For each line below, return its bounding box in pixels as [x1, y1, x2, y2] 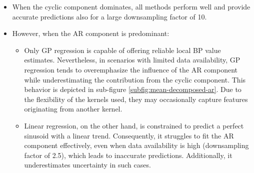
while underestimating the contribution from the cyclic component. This [24, 74, 246, 84]
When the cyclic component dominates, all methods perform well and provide [12, 1, 250, 11]
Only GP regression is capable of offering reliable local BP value [24, 44, 221, 55]
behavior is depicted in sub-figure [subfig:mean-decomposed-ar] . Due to [24, 84, 241, 94]
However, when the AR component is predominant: [12, 28, 169, 38]
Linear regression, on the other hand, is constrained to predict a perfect [24, 120, 244, 130]
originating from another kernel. [24, 103, 122, 114]
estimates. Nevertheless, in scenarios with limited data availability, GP [24, 54, 240, 65]
